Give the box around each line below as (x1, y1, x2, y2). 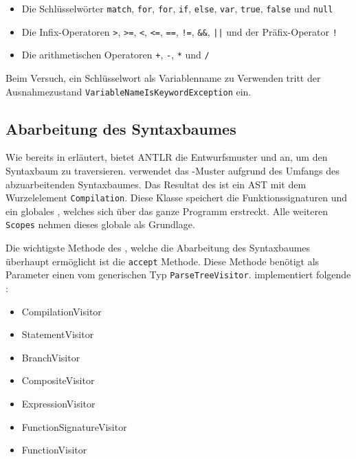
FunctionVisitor (21, 443, 87, 457)
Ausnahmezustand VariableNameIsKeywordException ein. (5, 84, 252, 98)
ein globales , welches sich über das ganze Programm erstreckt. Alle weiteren (5, 203, 328, 218)
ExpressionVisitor (21, 396, 96, 410)
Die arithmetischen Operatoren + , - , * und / (21, 47, 210, 62)
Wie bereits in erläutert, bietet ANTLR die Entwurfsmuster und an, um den (5, 150, 328, 164)
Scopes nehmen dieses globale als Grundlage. (5, 217, 195, 232)
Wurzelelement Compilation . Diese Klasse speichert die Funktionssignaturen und (5, 190, 348, 205)
